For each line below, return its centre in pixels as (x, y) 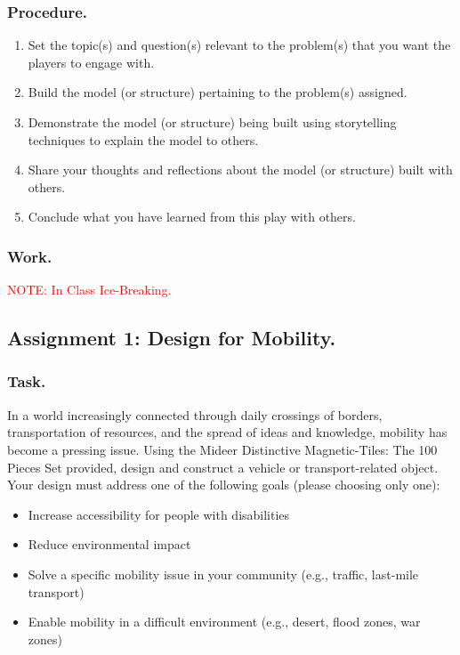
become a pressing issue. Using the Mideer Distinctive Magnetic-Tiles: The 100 (222, 449)
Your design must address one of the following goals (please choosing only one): (224, 485)
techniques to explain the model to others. (143, 139)
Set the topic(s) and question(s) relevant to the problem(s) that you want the (239, 45)
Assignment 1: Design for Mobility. (172, 338)
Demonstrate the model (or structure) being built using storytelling (212, 122)
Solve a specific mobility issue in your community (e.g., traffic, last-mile (223, 574)
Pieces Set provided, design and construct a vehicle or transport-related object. (223, 467)
